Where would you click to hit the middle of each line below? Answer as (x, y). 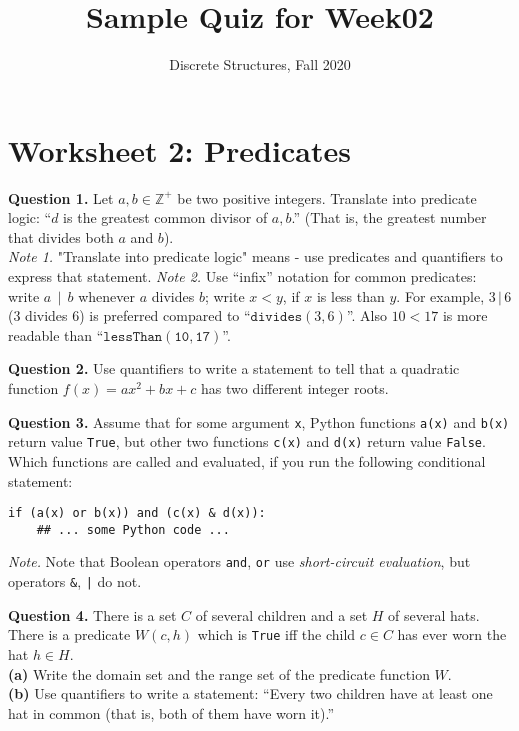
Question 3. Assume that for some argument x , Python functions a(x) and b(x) (259, 421)
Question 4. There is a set (92, 614)
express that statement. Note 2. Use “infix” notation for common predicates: (242, 276)
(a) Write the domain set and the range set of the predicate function (219, 673)
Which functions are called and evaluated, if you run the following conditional (247, 460)
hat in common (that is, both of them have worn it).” (171, 712)
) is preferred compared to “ (165, 315)
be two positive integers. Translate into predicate (327, 197)
